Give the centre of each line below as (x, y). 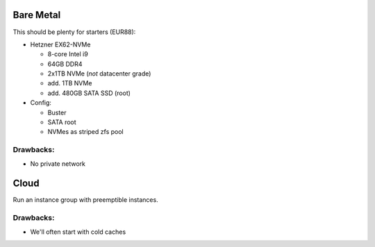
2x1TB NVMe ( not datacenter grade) (99, 74)
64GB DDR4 (65, 64)
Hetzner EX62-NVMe (60, 44)
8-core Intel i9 (68, 54)
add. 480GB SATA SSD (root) (89, 93)
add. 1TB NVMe (70, 83)
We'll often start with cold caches (78, 232)
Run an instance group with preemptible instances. (86, 200)
